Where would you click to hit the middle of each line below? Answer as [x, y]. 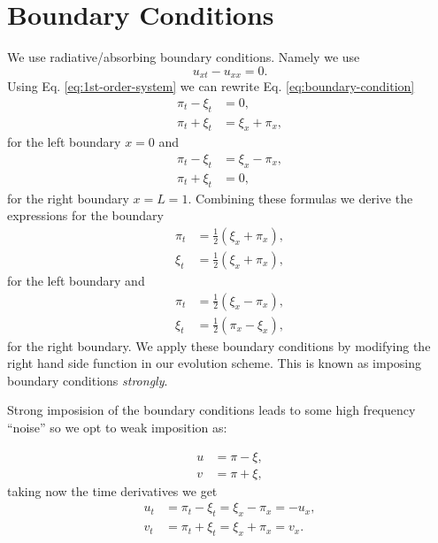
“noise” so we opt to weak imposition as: [117, 427]
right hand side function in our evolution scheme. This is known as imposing [215, 363]
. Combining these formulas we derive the [300, 198]
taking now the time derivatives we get [112, 490]
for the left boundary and [76, 280]
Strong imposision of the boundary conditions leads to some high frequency [211, 410]
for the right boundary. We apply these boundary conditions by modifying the [219, 345]
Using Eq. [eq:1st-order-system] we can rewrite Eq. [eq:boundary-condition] [211, 86]
